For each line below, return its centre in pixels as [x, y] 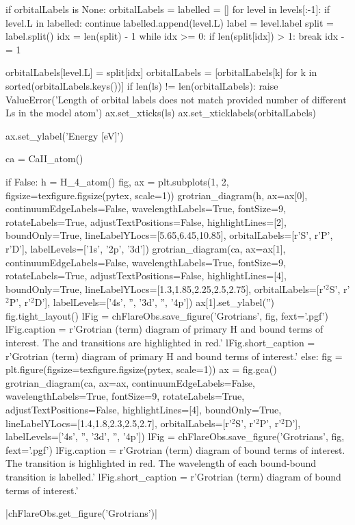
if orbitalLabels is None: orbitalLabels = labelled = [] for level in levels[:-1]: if [168, 9]
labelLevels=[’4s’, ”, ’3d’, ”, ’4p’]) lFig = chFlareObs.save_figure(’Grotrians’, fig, [175, 436]
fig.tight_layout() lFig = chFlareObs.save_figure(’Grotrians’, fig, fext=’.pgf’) [167, 315]
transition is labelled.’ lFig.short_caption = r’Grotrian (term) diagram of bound [173, 476]
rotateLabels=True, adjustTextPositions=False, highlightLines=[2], [146, 221]
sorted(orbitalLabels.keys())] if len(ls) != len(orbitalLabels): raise [142, 85]
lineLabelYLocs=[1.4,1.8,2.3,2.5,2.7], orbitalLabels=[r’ [119, 423]
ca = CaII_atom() [44, 158]
